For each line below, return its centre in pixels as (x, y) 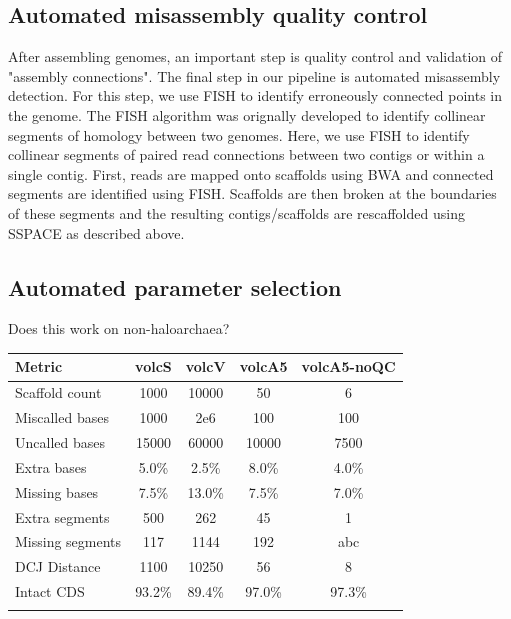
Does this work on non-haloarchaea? (119, 328)
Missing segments (68, 541)
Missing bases (57, 491)
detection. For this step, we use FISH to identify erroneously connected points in (255, 95)
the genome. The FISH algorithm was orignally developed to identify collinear (247, 114)
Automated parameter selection (175, 286)
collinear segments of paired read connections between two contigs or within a (246, 154)
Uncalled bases (60, 441)
